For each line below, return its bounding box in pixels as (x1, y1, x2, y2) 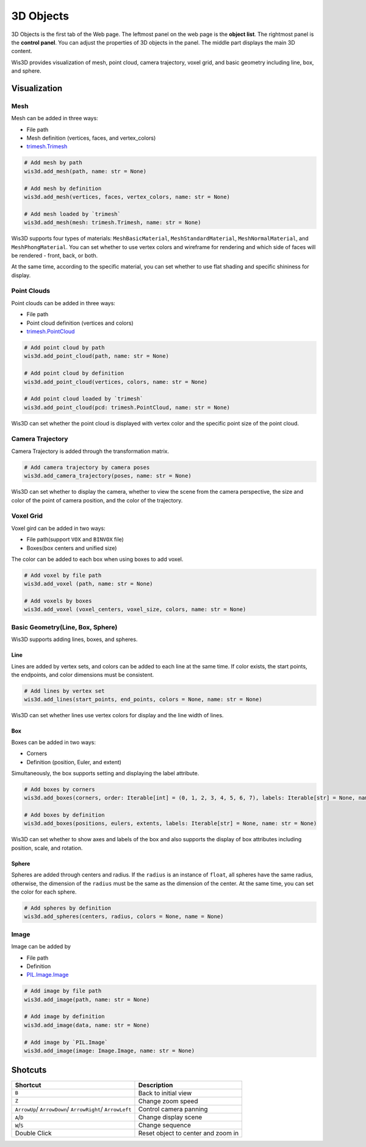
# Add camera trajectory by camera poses (24, 464, 150, 471)
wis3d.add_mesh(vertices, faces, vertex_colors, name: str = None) (24, 193, 231, 200)
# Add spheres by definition (24, 904, 112, 911)
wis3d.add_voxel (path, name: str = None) (24, 581, 153, 587)
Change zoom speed (138, 1096, 198, 1105)
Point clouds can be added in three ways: (11, 299, 116, 306)
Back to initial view (138, 1088, 192, 1097)
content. (11, 48, 33, 55)
